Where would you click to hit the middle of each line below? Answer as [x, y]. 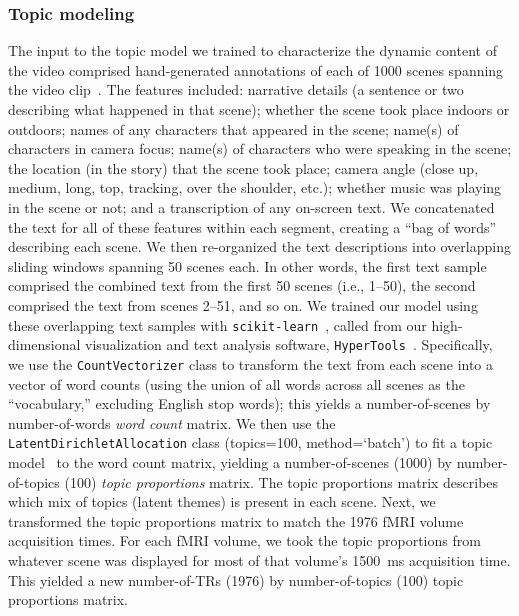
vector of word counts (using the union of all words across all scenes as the [236, 383]
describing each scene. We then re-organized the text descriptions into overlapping [259, 246]
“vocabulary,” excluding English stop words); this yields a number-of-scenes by [249, 403]
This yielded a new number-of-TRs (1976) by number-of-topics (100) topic [236, 579]
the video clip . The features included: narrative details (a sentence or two [236, 89]
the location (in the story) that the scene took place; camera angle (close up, [243, 167]
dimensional [44, 344]
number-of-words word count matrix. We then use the [172, 422]
